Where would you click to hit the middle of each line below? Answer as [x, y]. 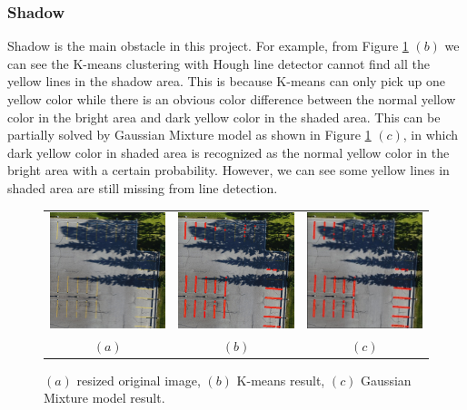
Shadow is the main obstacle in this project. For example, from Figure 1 [208, 46]
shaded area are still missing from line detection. [143, 187]
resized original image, [139, 380]
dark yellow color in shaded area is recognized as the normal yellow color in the [229, 152]
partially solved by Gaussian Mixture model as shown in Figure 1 [189, 135]
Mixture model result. [104, 398]
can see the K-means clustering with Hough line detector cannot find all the [219, 63]
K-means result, [281, 380]
